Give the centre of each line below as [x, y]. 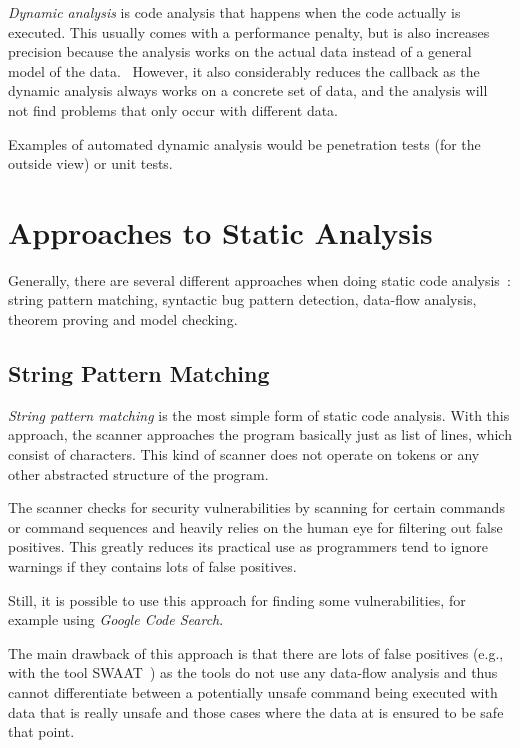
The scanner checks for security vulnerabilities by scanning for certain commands [256, 507]
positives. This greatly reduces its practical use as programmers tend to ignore [248, 546]
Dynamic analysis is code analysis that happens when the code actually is [234, 12]
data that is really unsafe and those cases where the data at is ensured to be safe [256, 711]
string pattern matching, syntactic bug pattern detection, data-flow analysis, [242, 299]
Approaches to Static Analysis [220, 231]
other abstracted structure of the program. [138, 473]
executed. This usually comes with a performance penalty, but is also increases [249, 31]
